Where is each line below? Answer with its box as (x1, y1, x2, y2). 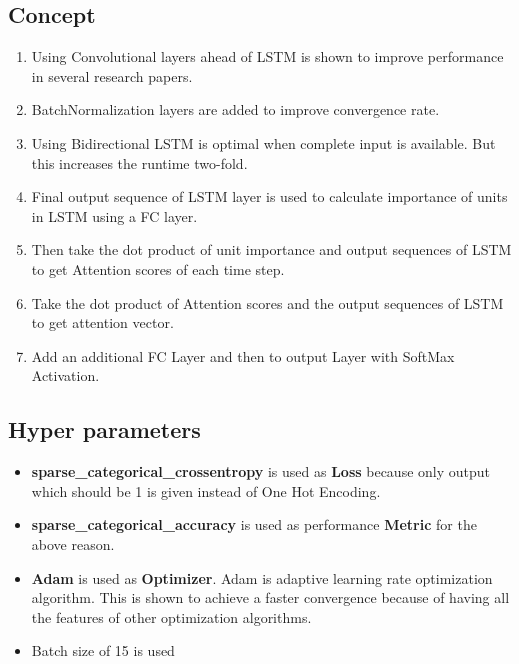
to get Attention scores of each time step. (31, 258, 285, 279)
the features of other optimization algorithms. (31, 606, 312, 627)
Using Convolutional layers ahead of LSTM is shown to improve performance (31, 46, 504, 67)
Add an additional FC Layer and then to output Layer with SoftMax (31, 345, 455, 366)
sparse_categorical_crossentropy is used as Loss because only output (31, 461, 491, 482)
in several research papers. (31, 65, 193, 86)
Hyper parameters (8, 414, 201, 445)
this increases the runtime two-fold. (31, 152, 248, 173)
